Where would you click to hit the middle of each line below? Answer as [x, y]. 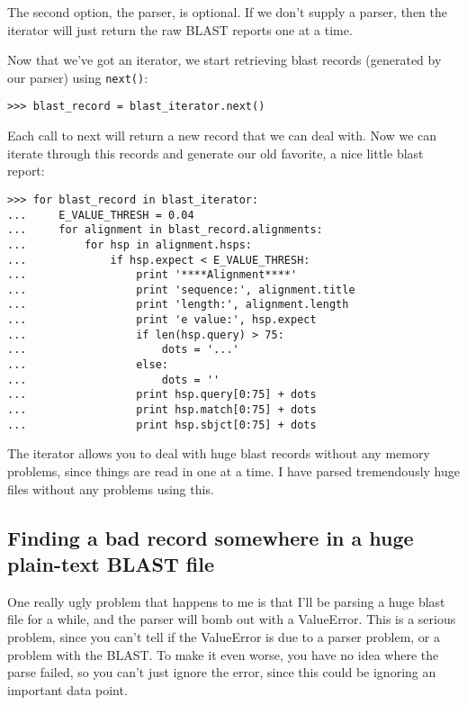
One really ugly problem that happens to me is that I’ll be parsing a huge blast [226, 601]
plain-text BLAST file [111, 563]
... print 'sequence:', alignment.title [181, 289]
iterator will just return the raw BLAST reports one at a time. [180, 29]
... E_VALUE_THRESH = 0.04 [101, 215]
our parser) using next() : [78, 77]
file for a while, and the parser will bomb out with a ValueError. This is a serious [232, 619]
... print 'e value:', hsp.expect [162, 320]
